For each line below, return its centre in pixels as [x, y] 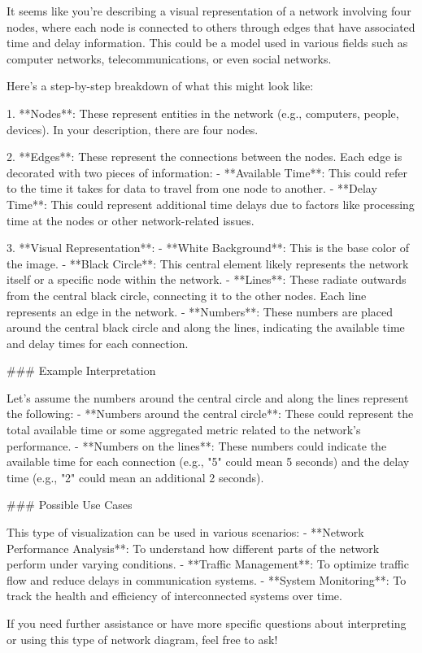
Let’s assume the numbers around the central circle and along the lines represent [208, 397]
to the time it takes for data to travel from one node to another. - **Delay [192, 188]
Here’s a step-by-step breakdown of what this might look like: [160, 86]
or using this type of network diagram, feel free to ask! [142, 639]
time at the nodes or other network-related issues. [131, 220]
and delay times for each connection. [98, 343]
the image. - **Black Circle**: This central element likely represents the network [208, 263]
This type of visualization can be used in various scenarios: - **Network [185, 532]
